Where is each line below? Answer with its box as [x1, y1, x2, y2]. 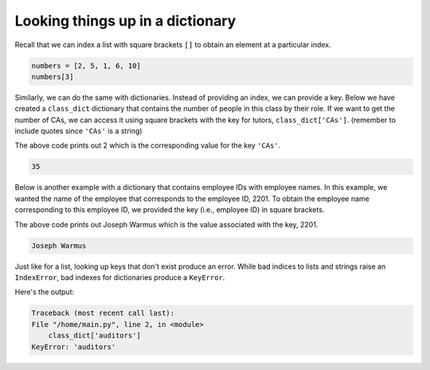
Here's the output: [14, 287, 75, 297]
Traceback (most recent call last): [31, 309, 175, 318]
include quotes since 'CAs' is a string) [14, 126, 143, 136]
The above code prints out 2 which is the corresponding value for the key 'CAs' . [14, 140, 281, 151]
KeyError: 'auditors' [31, 342, 116, 351]
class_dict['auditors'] [48, 331, 141, 340]
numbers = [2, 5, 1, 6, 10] [31, 61, 141, 70]
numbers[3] [31, 72, 74, 81]
